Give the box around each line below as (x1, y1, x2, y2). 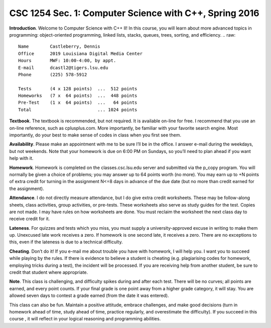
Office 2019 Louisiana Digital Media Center (18, 51, 143, 56)
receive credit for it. (9, 216, 50, 222)
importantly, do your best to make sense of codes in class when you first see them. (9, 132, 182, 138)
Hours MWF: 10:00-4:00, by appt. (18, 58, 116, 64)
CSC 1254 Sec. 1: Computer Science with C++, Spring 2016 (9, 8, 259, 19)
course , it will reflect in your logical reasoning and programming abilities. (9, 316, 161, 322)
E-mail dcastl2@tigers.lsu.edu (18, 65, 108, 70)
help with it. (9, 155, 34, 161)
